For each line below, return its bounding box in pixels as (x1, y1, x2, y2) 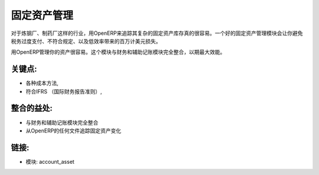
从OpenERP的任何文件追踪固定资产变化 (25, 127, 122, 134)
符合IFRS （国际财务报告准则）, (25, 87, 102, 95)
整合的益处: (11, 103, 53, 114)
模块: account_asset (25, 158, 75, 165)
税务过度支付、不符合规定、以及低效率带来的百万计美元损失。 (11, 37, 161, 44)
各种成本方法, (25, 80, 59, 87)
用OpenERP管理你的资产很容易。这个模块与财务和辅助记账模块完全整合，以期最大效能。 (11, 48, 226, 56)
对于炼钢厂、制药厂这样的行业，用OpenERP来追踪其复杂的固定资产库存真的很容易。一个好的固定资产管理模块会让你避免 (11, 30, 304, 37)
